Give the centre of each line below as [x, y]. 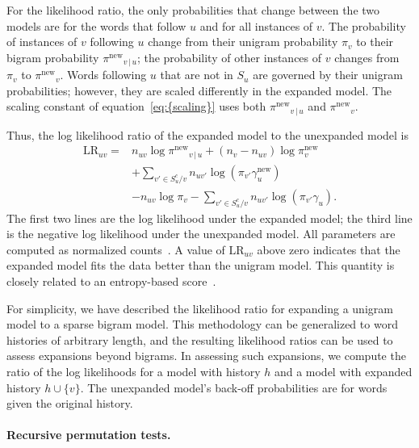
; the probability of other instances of [229, 57]
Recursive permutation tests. [89, 435]
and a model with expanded [343, 371]
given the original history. [70, 403]
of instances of [42, 42]
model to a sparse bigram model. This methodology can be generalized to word [202, 324]
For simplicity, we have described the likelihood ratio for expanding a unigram [200, 308]
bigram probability [53, 57]
